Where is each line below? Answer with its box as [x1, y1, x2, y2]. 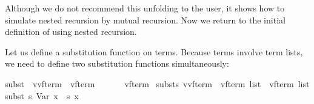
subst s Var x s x [5, 89, 79, 102]
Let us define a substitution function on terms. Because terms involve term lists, [5, 45, 303, 58]
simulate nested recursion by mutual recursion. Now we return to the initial [5, 13, 286, 26]
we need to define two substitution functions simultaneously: [5, 57, 229, 70]
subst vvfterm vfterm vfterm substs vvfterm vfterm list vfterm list [5, 77, 310, 90]
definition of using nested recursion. [5, 25, 137, 38]
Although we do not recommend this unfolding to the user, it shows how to [5, 2, 285, 14]
